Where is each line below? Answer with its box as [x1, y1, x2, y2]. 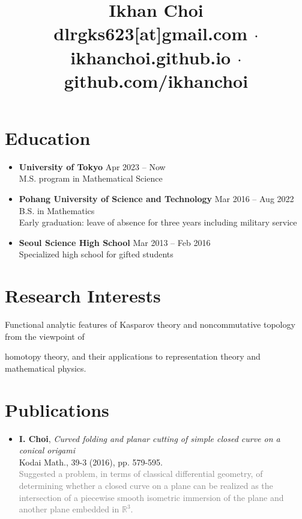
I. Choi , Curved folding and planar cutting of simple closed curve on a [19, 432, 280, 444]
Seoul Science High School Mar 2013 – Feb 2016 [19, 236, 211, 248]
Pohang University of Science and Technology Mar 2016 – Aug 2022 [19, 192, 294, 205]
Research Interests [5, 283, 161, 308]
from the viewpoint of [5, 330, 85, 342]
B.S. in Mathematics [19, 204, 95, 217]
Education [5, 125, 91, 150]
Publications [5, 397, 109, 422]
